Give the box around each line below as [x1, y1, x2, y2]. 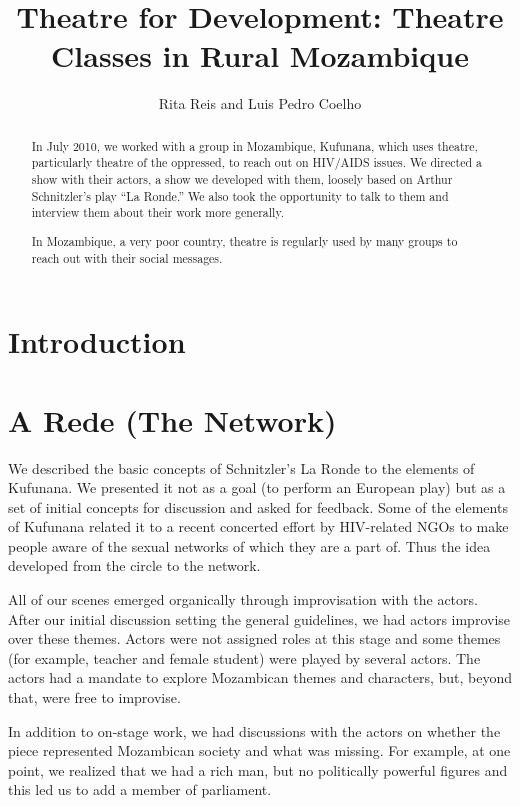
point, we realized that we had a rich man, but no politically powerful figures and [8, 759, 508, 780]
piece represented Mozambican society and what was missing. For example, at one [8, 740, 511, 761]
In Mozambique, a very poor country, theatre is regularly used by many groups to [31, 232, 458, 249]
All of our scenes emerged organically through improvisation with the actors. [8, 589, 478, 610]
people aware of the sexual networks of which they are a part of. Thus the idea [8, 535, 491, 556]
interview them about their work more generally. [31, 204, 284, 221]
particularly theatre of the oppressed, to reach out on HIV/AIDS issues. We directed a [31, 154, 483, 171]
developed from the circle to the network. [8, 555, 261, 576]
